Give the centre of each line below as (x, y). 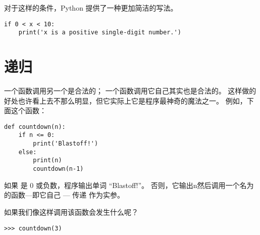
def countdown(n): (35, 127)
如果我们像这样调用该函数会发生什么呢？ (71, 211)
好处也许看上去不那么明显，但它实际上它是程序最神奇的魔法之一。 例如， (125, 100)
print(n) (47, 160)
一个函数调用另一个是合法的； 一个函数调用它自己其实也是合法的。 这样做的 (130, 91)
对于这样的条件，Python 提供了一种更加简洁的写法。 (91, 8)
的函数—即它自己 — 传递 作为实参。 (64, 195)
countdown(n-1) (58, 169)
